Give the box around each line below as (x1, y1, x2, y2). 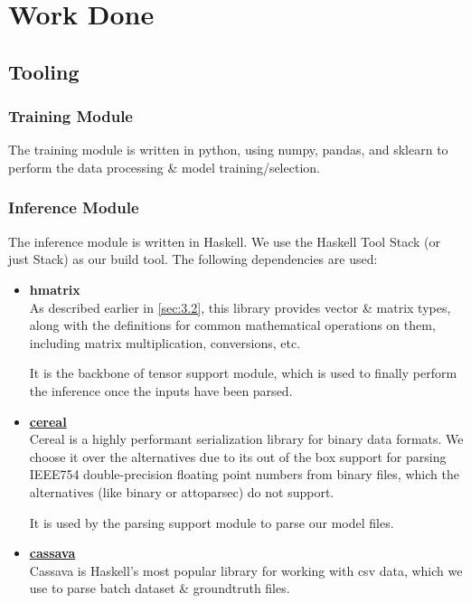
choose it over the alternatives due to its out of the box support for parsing (29, 447, 447, 466)
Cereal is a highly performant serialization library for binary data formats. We (29, 429, 464, 448)
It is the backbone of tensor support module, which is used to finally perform (29, 363, 457, 382)
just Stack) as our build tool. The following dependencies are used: (8, 250, 378, 269)
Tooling (8, 57, 80, 85)
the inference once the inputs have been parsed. (29, 381, 293, 400)
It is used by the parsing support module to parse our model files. (29, 513, 394, 532)
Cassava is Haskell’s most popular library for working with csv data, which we (29, 561, 463, 579)
